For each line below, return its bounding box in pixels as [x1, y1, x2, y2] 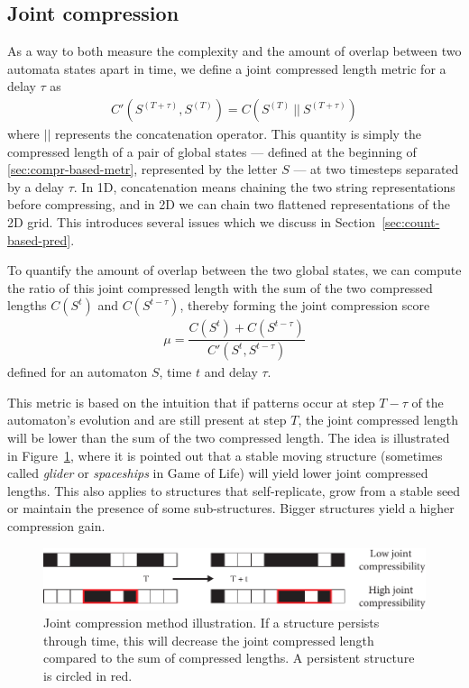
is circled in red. [43, 665, 133, 684]
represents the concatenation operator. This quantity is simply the [54, 124, 422, 143]
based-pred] [7, 230, 71, 249]
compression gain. [7, 517, 106, 536]
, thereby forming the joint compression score [179, 296, 430, 315]
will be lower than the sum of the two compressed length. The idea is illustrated [7, 428, 450, 447]
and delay [204, 362, 258, 381]
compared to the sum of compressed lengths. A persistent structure [43, 648, 415, 667]
